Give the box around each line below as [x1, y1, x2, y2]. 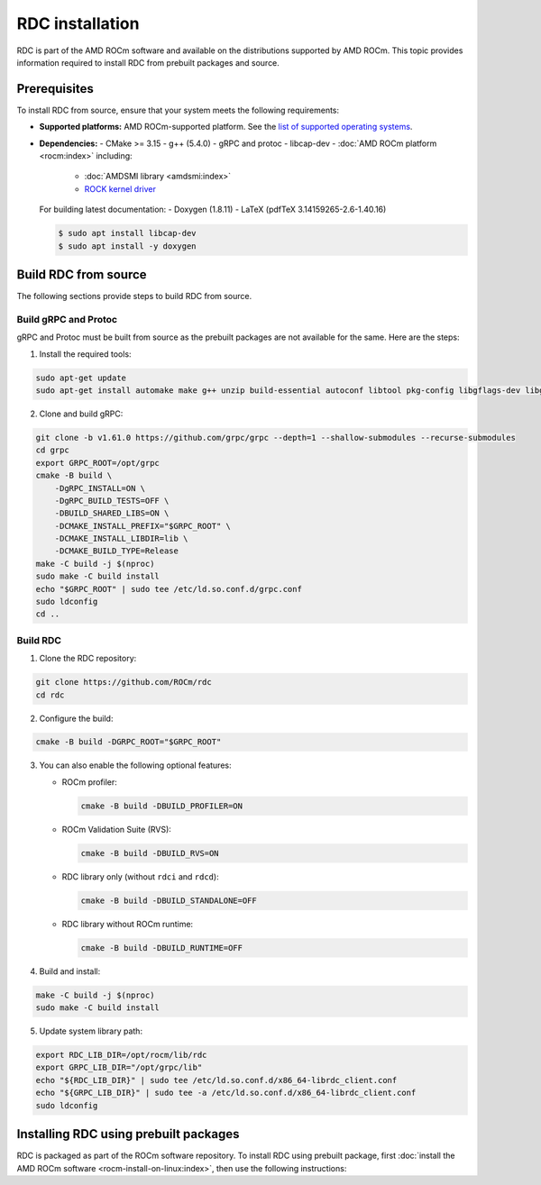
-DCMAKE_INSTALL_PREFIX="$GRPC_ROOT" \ [54, 521, 232, 531]
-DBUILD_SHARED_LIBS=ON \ [54, 508, 170, 518]
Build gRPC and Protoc [16, 313, 117, 325]
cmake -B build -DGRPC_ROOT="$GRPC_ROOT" [35, 737, 222, 747]
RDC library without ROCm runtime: [61, 918, 194, 929]
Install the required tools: [39, 348, 132, 360]
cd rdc [35, 689, 65, 700]
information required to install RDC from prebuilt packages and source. [16, 57, 280, 68]
